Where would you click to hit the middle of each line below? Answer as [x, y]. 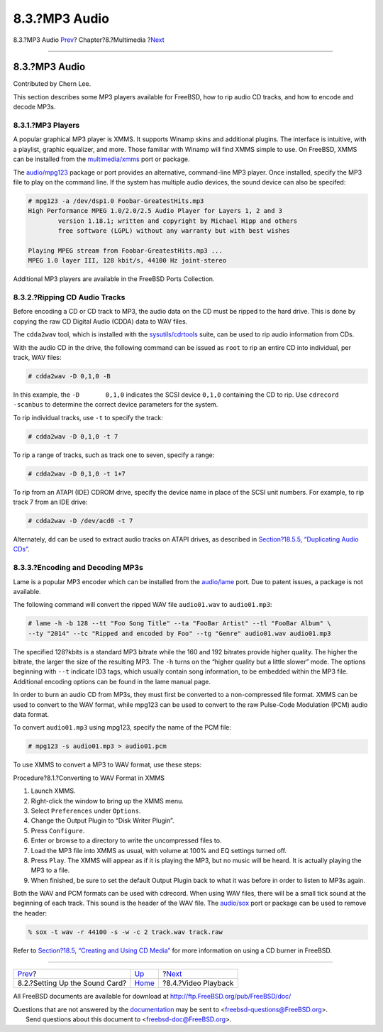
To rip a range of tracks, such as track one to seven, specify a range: [114, 455]
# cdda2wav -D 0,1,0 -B [70, 376]
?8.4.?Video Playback [198, 983]
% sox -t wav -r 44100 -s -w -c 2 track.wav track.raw [125, 932]
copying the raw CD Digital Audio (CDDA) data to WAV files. [100, 321]
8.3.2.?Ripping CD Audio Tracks [69, 297]
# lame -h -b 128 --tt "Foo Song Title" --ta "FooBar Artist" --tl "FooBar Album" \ [179, 624]
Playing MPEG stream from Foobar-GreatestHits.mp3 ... [125, 251]
